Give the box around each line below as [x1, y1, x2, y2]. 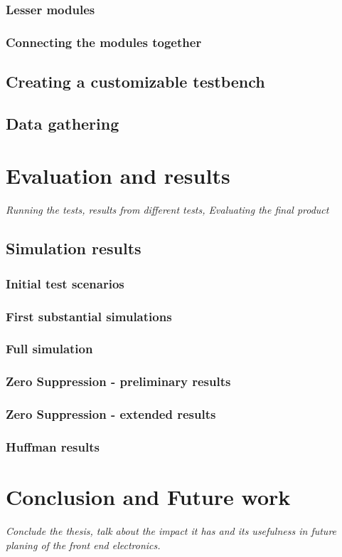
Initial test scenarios [6, 274, 124, 292]
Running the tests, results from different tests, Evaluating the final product [6, 202, 329, 217]
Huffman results [6, 437, 100, 455]
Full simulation [6, 340, 93, 358]
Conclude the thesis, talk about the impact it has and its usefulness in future [6, 523, 337, 538]
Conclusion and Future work [6, 482, 291, 511]
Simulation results [6, 237, 141, 259]
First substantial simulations [6, 307, 172, 325]
